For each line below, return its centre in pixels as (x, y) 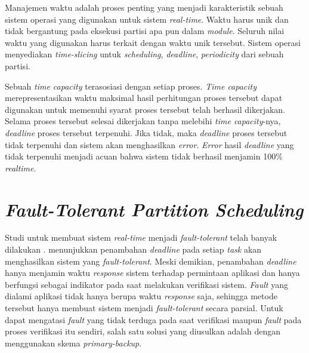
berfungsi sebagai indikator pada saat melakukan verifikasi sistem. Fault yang (146, 284)
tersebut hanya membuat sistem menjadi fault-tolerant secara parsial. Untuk (144, 308)
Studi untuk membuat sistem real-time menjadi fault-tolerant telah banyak (141, 237)
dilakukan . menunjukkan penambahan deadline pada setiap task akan (133, 249)
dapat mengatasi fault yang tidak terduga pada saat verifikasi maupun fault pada (153, 319)
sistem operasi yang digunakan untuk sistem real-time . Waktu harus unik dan (147, 19)
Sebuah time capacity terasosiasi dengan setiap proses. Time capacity (131, 86)
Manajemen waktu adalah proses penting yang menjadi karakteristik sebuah (144, 7)
